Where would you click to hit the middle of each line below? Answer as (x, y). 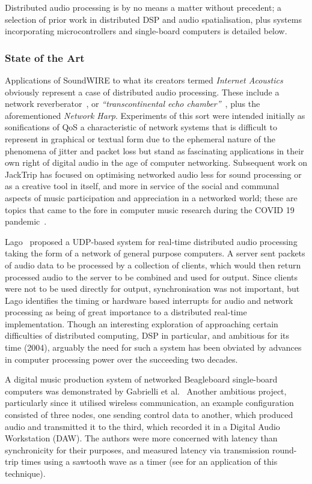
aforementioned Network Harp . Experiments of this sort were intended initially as (155, 115)
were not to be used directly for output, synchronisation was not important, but (152, 289)
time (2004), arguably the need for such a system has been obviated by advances (153, 347)
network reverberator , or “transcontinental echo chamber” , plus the (133, 104)
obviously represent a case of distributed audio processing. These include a (142, 92)
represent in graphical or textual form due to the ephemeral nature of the (140, 138)
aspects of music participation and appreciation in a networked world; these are (151, 197)
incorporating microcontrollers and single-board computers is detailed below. (146, 31)
